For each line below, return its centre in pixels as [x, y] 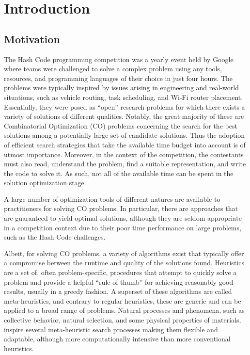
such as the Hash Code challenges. [55, 237]
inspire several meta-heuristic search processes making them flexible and [111, 329]
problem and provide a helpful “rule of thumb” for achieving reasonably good [119, 282]
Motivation [32, 39]
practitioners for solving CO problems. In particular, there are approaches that [121, 208]
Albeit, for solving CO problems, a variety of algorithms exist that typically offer [124, 253]
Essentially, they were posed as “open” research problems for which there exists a [125, 106]
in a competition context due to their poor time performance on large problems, [123, 227]
